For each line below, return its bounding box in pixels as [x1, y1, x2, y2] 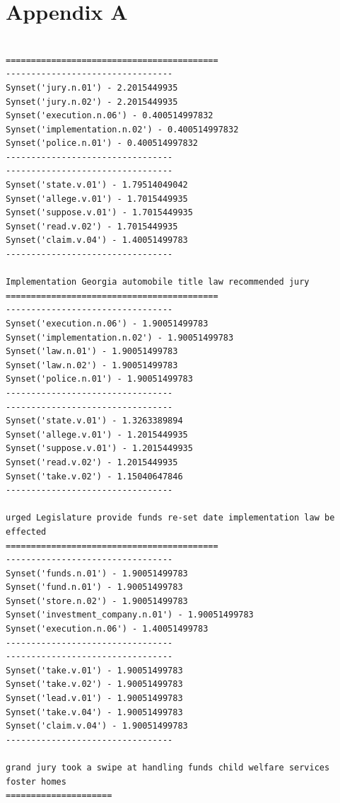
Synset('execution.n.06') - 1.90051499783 [6, 319, 209, 329]
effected [6, 526, 47, 537]
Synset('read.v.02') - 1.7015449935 [6, 221, 178, 232]
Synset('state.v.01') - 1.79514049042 [6, 180, 188, 190]
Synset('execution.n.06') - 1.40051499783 [6, 624, 209, 634]
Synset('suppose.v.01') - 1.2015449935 [6, 443, 193, 454]
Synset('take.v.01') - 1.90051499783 [6, 665, 183, 676]
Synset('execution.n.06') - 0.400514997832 [6, 110, 213, 121]
